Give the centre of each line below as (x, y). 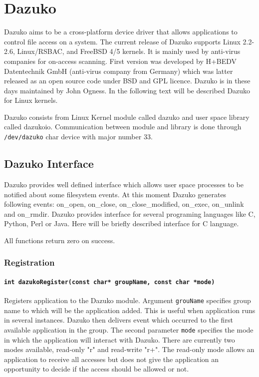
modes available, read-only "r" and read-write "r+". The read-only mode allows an (129, 349)
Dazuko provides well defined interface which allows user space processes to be (124, 184)
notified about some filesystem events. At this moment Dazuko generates (115, 194)
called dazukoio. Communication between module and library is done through (123, 127)
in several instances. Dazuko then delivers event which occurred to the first (119, 320)
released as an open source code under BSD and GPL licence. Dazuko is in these (127, 81)
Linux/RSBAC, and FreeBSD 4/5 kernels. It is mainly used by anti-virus (129, 51)
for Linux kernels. (31, 100)
